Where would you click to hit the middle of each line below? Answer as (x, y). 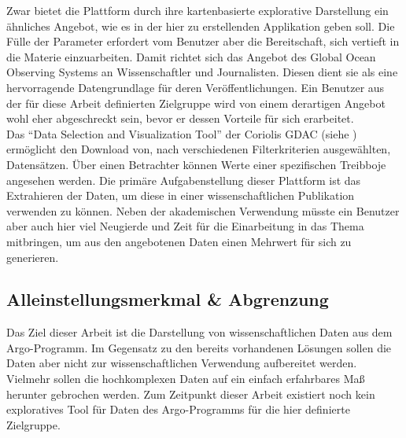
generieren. (33, 257)
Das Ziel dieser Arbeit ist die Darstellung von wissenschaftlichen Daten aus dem (199, 332)
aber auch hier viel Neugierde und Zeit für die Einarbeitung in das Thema (185, 226)
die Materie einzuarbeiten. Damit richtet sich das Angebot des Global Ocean (191, 56)
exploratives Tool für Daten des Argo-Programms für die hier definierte (178, 409)
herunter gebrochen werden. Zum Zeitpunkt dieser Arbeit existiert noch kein (191, 394)
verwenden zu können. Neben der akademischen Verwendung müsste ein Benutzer (203, 210)
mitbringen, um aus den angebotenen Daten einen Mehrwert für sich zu (179, 241)
